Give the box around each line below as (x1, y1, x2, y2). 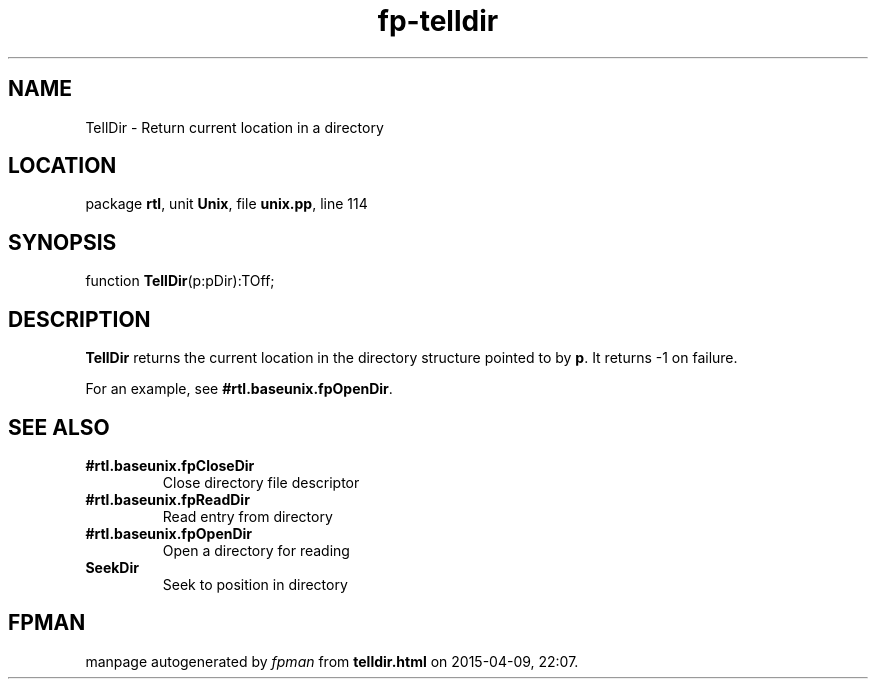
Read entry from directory (162, 507, 333, 525)
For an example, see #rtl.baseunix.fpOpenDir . (85, 380, 393, 398)
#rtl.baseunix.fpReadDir (85, 490, 250, 508)
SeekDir (85, 558, 139, 576)
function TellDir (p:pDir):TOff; (85, 272, 275, 290)
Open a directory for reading (162, 541, 350, 559)
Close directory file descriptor (162, 473, 360, 491)
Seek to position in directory (162, 575, 348, 593)
